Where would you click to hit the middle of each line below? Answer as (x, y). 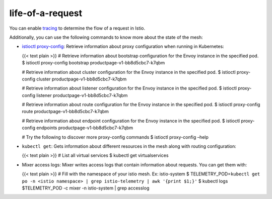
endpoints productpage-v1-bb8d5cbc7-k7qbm (85, 128)
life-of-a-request (46, 13)
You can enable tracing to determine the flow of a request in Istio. (77, 28)
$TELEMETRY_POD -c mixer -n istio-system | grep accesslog (86, 188)
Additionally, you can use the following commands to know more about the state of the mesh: (106, 37)
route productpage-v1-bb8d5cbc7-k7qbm (65, 112)
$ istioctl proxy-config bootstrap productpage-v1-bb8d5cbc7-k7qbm (93, 63)
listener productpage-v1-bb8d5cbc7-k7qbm (82, 95)
